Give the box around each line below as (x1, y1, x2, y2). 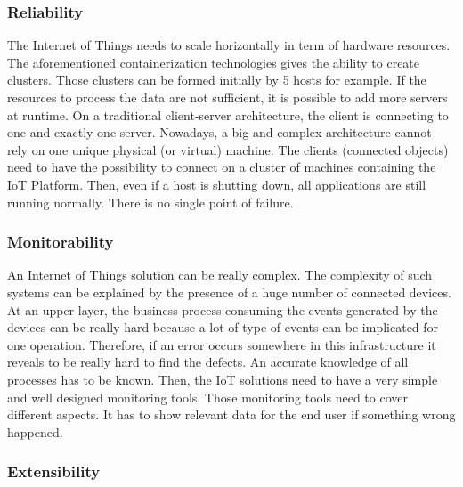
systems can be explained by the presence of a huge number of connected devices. (7, 282, 451, 301)
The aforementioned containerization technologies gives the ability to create (7, 53, 420, 71)
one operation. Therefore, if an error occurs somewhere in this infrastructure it (7, 335, 436, 353)
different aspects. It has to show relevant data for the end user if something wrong (7, 405, 456, 424)
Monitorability (7, 231, 114, 253)
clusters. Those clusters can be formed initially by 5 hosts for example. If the (7, 70, 426, 89)
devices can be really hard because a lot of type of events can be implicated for (7, 318, 439, 337)
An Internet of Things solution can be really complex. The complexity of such (7, 265, 433, 284)
